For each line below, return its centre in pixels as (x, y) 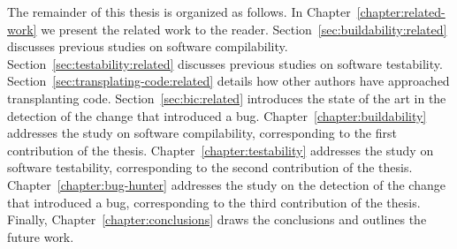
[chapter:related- (401, 11)
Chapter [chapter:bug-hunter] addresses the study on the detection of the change (226, 184)
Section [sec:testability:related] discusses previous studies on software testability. (225, 63)
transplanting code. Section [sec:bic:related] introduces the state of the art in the (227, 98)
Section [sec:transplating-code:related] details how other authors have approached (228, 81)
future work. (41, 236)
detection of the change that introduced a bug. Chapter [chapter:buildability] (217, 115)
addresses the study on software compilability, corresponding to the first (202, 133)
